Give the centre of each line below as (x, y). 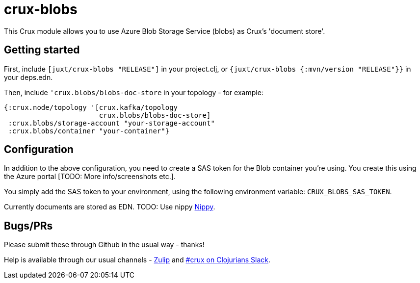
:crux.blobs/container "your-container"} (89, 131)
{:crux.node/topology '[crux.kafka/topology (91, 107)
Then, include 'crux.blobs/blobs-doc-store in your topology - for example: (134, 92)
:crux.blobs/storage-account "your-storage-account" (111, 123)
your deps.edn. (28, 77)
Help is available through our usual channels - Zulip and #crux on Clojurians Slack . (137, 260)
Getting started (42, 50)
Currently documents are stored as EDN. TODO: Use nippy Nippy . (110, 207)
